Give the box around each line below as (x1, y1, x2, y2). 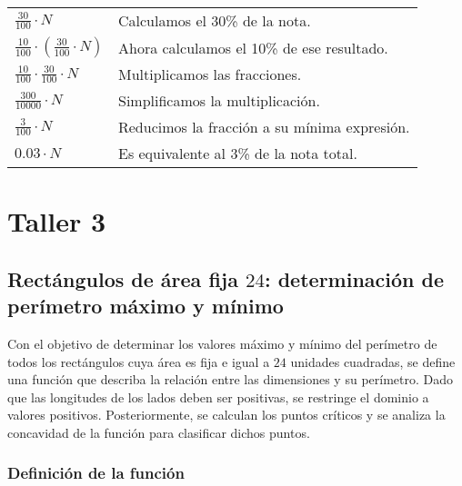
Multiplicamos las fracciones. (117, 64, 302, 84)
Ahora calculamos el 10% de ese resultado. (117, 36, 388, 58)
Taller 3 (7, 203, 106, 240)
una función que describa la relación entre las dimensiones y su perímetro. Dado (7, 370, 453, 389)
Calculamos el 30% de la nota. (117, 10, 311, 31)
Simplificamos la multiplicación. (117, 90, 320, 111)
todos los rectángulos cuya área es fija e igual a (7, 352, 270, 371)
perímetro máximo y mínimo (7, 292, 284, 320)
